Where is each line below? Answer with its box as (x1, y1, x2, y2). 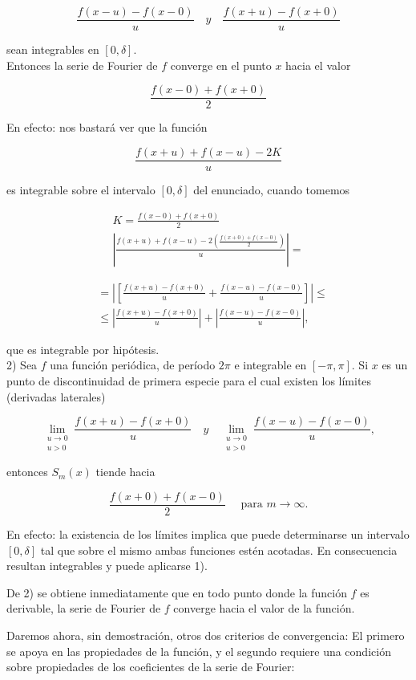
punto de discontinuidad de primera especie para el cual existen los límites (6, 373, 372, 389)
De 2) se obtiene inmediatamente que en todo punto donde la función (6, 584, 347, 601)
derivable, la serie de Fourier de (6, 600, 161, 617)
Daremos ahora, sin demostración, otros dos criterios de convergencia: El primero (6, 626, 405, 643)
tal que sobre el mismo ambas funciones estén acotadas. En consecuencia (40, 541, 398, 558)
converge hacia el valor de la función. (173, 600, 355, 617)
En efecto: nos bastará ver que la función (6, 119, 208, 136)
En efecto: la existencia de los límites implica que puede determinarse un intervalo (6, 525, 410, 542)
